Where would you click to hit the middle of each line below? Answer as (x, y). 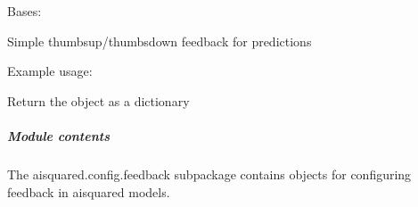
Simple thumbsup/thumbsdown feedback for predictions (160, 41)
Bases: (25, 11)
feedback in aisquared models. (89, 191)
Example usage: (50, 71)
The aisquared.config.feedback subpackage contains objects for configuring (209, 174)
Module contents (58, 135)
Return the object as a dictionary (98, 100)
